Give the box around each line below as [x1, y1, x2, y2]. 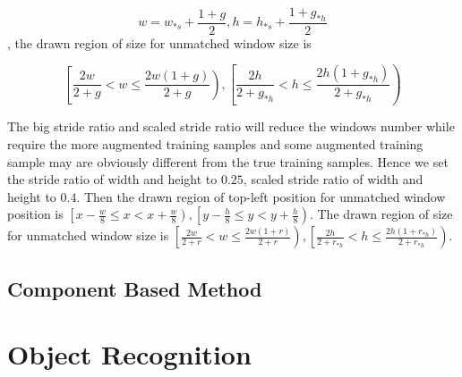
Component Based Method [7, 274, 262, 302]
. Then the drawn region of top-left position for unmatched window [76, 187, 446, 205]
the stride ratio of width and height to [7, 170, 218, 188]
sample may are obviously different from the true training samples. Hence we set [7, 152, 449, 171]
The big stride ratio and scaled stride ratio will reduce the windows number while [7, 117, 455, 136]
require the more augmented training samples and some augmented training [7, 134, 423, 153]
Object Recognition [7, 336, 252, 373]
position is [7, 205, 64, 223]
